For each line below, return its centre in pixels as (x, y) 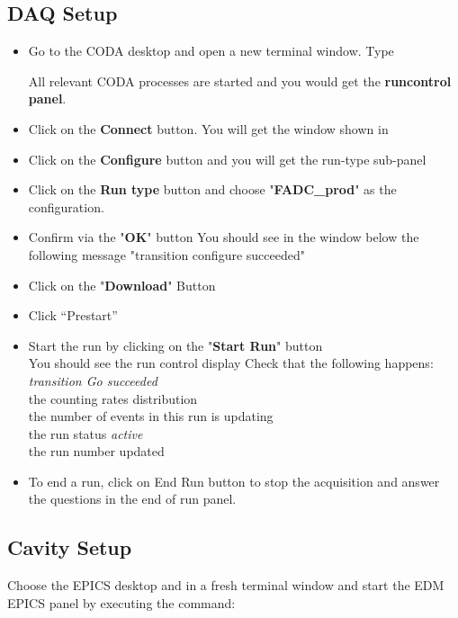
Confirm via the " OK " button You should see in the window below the (224, 237)
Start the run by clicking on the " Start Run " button (175, 345)
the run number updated (96, 451)
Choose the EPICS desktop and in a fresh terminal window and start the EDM (226, 585)
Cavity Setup (70, 547)
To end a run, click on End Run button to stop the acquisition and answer (234, 481)
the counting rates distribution (113, 398)
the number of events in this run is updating (151, 416)
